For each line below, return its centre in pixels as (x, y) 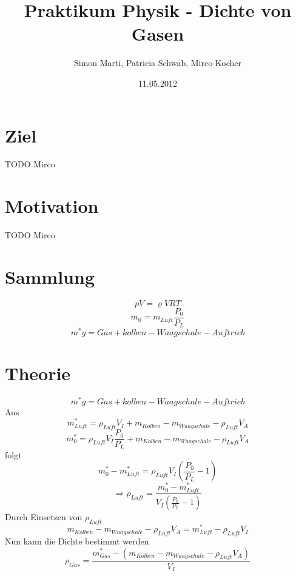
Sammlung (50, 276)
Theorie (38, 373)
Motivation (52, 206)
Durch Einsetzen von (44, 517)
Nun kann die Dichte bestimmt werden (77, 541)
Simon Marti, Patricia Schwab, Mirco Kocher (158, 63)
